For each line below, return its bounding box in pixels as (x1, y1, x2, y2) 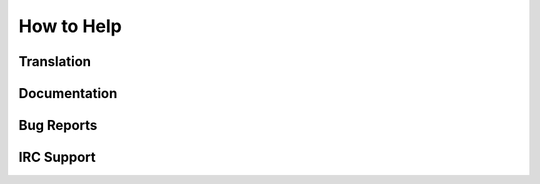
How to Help (18, 15, 122, 37)
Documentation (18, 85, 118, 102)
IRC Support (18, 149, 97, 166)
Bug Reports (18, 117, 98, 134)
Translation (18, 53, 92, 70)
